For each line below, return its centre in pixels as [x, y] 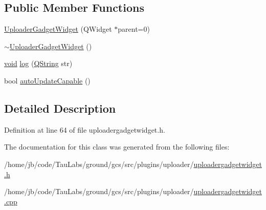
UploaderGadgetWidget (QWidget [58, 29]
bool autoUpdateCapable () [47, 80]
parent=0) [134, 29]
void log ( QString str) [38, 63]
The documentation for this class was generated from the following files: [117, 147]
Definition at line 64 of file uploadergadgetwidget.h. [85, 129]
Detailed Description [60, 108]
